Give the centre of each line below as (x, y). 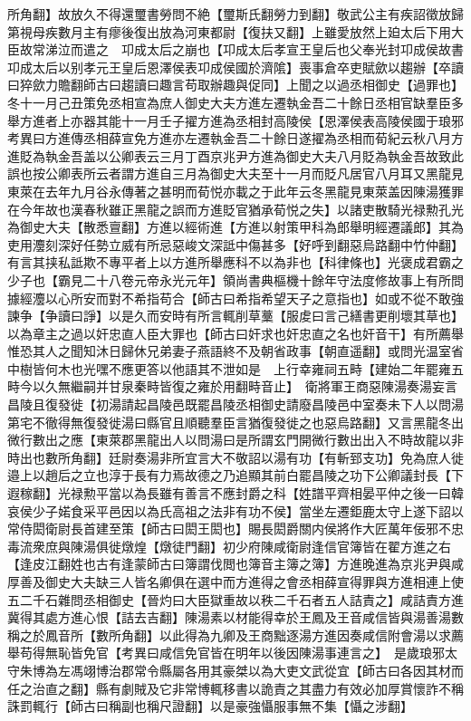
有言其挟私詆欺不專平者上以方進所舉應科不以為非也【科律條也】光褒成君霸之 (235, 262)
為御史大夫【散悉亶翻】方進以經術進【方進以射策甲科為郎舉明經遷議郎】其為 (235, 227)
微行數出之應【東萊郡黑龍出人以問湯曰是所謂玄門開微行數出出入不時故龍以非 (235, 440)
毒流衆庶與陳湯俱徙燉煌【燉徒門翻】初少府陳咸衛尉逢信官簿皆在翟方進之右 (229, 546)
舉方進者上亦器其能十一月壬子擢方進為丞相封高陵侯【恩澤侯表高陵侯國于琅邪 (235, 120)
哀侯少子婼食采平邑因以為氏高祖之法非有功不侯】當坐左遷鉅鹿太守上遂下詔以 (235, 510)
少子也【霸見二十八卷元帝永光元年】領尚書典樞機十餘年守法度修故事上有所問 (235, 279)
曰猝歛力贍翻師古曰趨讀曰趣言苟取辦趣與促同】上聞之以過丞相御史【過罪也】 (235, 85)
